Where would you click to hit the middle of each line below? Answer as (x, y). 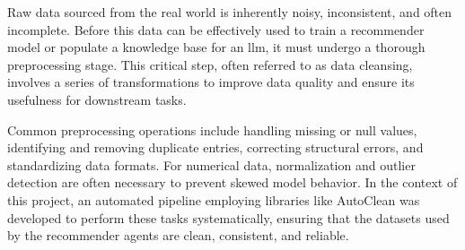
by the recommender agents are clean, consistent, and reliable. (178, 235)
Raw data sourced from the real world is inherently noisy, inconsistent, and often (230, 12)
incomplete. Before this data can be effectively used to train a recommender (216, 29)
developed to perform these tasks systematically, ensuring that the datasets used (228, 217)
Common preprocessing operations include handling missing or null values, (212, 129)
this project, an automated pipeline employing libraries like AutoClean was (214, 199)
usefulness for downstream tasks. (97, 99)
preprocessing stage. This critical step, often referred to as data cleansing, (210, 64)
